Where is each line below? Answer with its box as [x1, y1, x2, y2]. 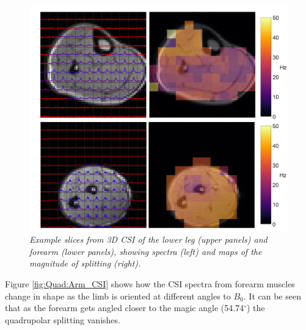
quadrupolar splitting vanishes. [5, 313, 120, 326]
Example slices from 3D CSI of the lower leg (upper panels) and [29, 233, 268, 246]
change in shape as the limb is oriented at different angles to [5, 289, 231, 302]
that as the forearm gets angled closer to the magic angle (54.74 [5, 301, 244, 314]
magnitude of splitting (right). [29, 257, 141, 270]
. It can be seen [243, 289, 301, 302]
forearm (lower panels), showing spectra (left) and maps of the [29, 245, 262, 257]
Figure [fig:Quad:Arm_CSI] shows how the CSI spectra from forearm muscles [5, 277, 295, 290]
